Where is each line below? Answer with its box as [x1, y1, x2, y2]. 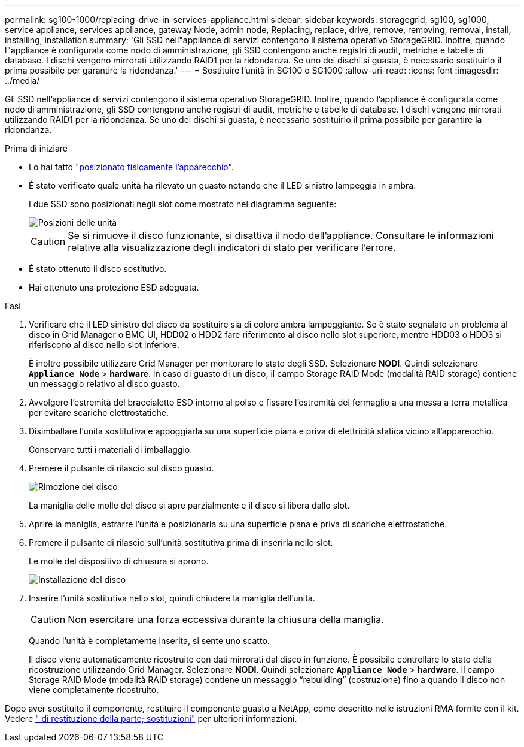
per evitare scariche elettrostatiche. [29, 407, 169, 418]
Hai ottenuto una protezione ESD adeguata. [29, 282, 199, 292]
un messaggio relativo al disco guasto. [29, 379, 180, 389]
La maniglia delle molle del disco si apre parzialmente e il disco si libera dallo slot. [29, 500, 350, 510]
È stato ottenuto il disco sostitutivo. [29, 264, 167, 274]
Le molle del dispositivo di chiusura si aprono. [29, 556, 209, 566]
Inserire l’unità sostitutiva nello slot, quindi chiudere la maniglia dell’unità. [29, 593, 315, 603]
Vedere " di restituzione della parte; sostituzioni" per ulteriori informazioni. [5, 713, 297, 724]
